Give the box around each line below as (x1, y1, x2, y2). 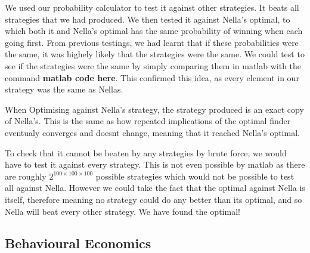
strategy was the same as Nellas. (5, 83, 123, 95)
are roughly (5, 169, 46, 182)
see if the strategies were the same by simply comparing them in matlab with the (5, 59, 302, 72)
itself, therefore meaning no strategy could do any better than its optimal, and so (5, 193, 302, 205)
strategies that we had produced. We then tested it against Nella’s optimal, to (5, 13, 290, 25)
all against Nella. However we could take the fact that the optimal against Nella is (5, 181, 305, 194)
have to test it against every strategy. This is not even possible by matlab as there (5, 158, 305, 171)
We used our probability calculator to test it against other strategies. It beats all (5, 1, 299, 13)
